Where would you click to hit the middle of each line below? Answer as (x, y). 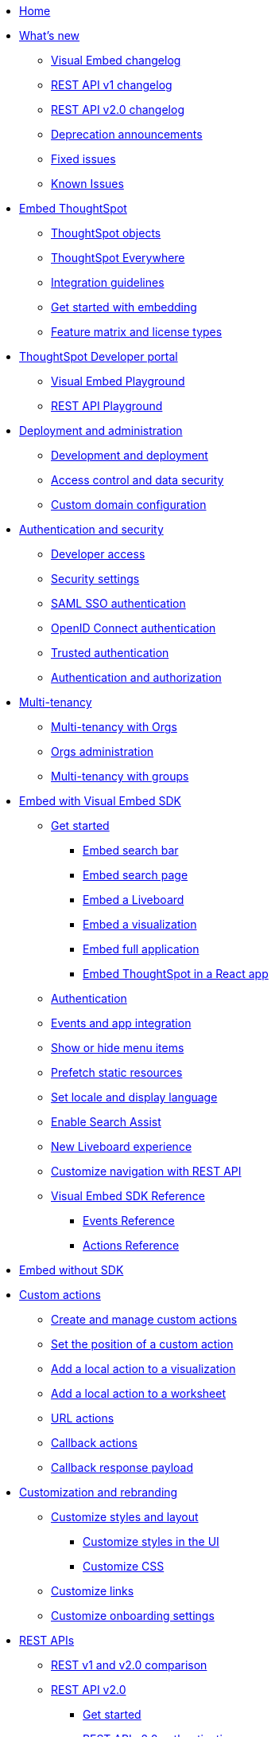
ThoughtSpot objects (106, 233)
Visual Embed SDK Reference (128, 1196)
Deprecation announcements (127, 134)
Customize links (93, 1591)
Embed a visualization (140, 924)
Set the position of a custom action (142, 1344)
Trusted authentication (110, 653)
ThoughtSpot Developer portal (99, 356)
